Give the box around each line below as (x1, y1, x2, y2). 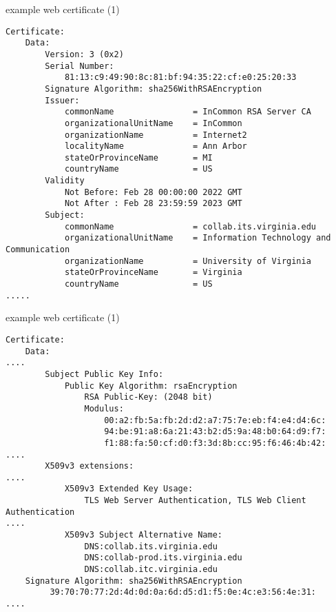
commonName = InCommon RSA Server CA (64, 107, 311, 117)
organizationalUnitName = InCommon (64, 118, 242, 128)
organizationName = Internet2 (64, 130, 247, 140)
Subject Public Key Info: (45, 369, 164, 379)
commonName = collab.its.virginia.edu (64, 221, 317, 232)
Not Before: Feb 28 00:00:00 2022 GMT (64, 187, 242, 197)
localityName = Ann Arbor (64, 141, 247, 152)
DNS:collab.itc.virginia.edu (84, 564, 218, 575)
